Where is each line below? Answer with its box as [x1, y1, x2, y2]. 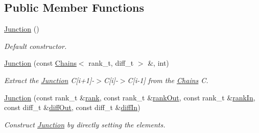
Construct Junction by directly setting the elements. [4, 119, 166, 129]
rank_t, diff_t [88, 58, 134, 68]
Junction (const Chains [4, 58, 77, 68]
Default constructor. [4, 40, 67, 51]
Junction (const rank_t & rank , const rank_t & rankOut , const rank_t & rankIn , [4, 92, 255, 102]
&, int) [148, 58, 169, 68]
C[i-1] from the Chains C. [127, 74, 208, 85]
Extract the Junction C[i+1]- [4, 74, 95, 85]
